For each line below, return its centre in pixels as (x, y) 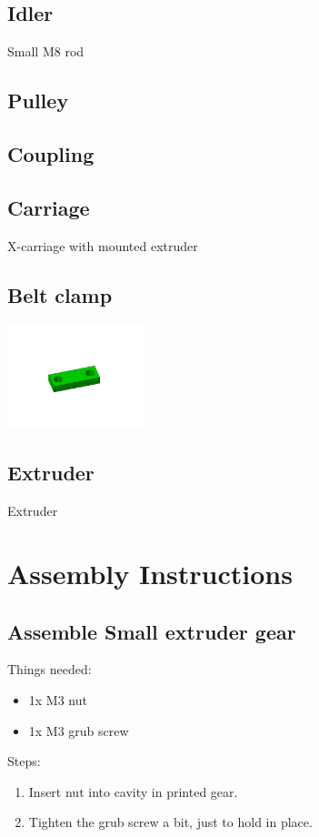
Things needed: (50, 669)
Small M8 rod (46, 51)
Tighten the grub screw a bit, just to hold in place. (170, 822)
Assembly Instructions (150, 573)
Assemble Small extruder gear (152, 631)
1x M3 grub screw (79, 730)
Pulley (38, 101)
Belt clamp (60, 294)
